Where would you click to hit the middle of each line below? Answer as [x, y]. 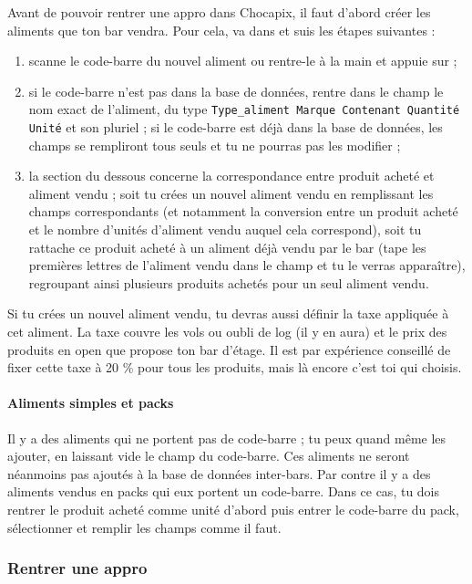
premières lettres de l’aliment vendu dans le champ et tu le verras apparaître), [247, 265]
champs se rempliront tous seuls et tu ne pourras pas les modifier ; [215, 145]
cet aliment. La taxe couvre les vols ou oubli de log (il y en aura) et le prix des [227, 332]
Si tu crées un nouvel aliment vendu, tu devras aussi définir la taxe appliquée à [228, 313]
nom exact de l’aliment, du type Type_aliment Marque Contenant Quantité [244, 109]
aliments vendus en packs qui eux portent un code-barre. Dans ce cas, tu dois [224, 491]
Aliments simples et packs [91, 403]
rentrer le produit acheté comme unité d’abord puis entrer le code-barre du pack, [233, 509]
